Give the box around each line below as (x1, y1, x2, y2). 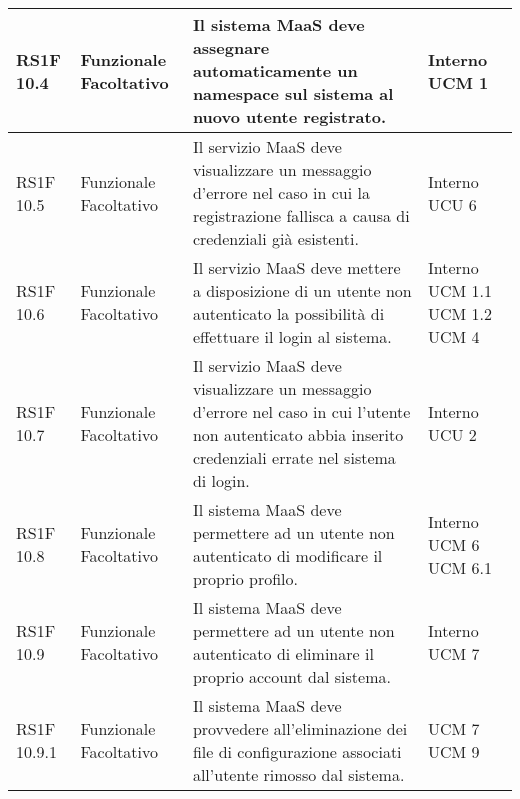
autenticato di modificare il (192, 544, 383, 567)
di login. (192, 469, 250, 492)
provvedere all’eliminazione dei (192, 717, 408, 740)
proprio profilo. (192, 567, 298, 590)
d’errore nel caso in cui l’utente (192, 400, 411, 423)
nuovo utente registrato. (192, 105, 386, 128)
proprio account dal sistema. (192, 665, 391, 688)
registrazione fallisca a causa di (192, 204, 410, 227)
